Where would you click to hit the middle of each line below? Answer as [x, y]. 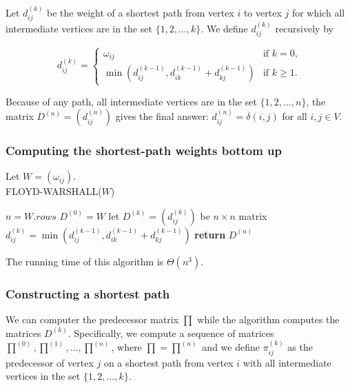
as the [300, 347]
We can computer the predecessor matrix [92, 319]
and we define [231, 347]
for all [295, 116]
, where [126, 347]
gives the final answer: [162, 116]
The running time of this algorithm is [85, 261]
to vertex [262, 12]
